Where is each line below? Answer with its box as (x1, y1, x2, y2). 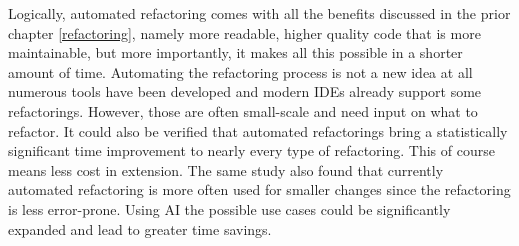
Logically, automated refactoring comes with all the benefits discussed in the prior (8, 3, 511, 23)
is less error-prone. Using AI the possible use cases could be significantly (8, 198, 451, 219)
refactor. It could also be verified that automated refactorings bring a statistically (8, 120, 508, 141)
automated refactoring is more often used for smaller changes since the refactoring (8, 179, 511, 200)
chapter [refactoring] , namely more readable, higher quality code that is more (8, 22, 481, 43)
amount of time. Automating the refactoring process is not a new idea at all (8, 61, 473, 82)
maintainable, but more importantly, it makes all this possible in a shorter (8, 42, 463, 63)
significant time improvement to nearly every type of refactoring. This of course (8, 140, 495, 161)
